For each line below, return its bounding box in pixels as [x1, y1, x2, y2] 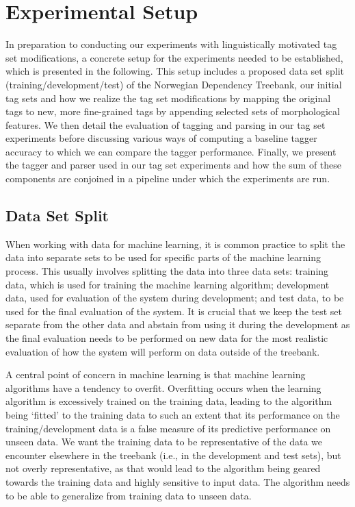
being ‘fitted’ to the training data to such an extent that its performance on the [5, 407, 340, 421]
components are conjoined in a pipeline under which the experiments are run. [5, 171, 330, 186]
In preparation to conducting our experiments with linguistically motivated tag [5, 37, 337, 51]
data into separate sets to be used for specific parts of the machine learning [5, 250, 321, 264]
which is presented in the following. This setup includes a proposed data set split [5, 64, 344, 78]
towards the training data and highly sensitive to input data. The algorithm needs [5, 474, 350, 489]
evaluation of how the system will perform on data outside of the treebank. [5, 344, 320, 358]
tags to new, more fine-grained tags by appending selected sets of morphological [5, 104, 340, 119]
